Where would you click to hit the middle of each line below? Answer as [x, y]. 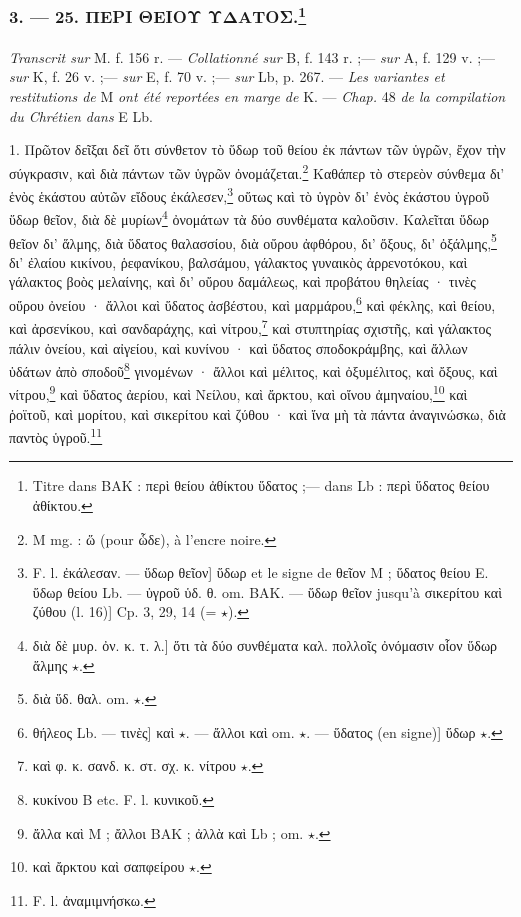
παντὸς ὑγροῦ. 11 [56, 435]
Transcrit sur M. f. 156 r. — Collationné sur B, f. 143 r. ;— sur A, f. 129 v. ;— [252, 56]
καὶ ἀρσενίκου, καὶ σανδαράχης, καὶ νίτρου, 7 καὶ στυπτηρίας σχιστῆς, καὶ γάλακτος [250, 326]
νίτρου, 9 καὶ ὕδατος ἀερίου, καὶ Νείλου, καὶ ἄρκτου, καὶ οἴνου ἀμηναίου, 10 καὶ [238, 393]
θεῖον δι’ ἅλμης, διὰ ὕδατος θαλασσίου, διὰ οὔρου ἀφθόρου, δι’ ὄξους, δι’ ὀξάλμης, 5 [253, 241]
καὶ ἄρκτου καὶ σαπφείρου [108, 866]
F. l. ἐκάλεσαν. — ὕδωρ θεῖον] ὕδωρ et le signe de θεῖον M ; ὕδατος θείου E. [260, 572]
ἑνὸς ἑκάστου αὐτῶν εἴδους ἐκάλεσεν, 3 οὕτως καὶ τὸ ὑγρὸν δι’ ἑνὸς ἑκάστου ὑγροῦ [249, 194]
